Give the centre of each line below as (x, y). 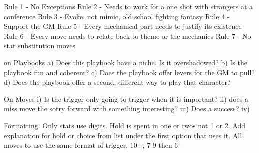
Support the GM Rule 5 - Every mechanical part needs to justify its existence (123, 26)
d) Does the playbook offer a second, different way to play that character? (117, 82)
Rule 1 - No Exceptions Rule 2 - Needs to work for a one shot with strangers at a (129, 6)
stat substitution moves (40, 46)
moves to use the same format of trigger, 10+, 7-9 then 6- (92, 145)
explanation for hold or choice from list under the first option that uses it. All (123, 135)
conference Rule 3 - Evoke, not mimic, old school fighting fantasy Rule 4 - (117, 16)
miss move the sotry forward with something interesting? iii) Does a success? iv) (127, 108)
